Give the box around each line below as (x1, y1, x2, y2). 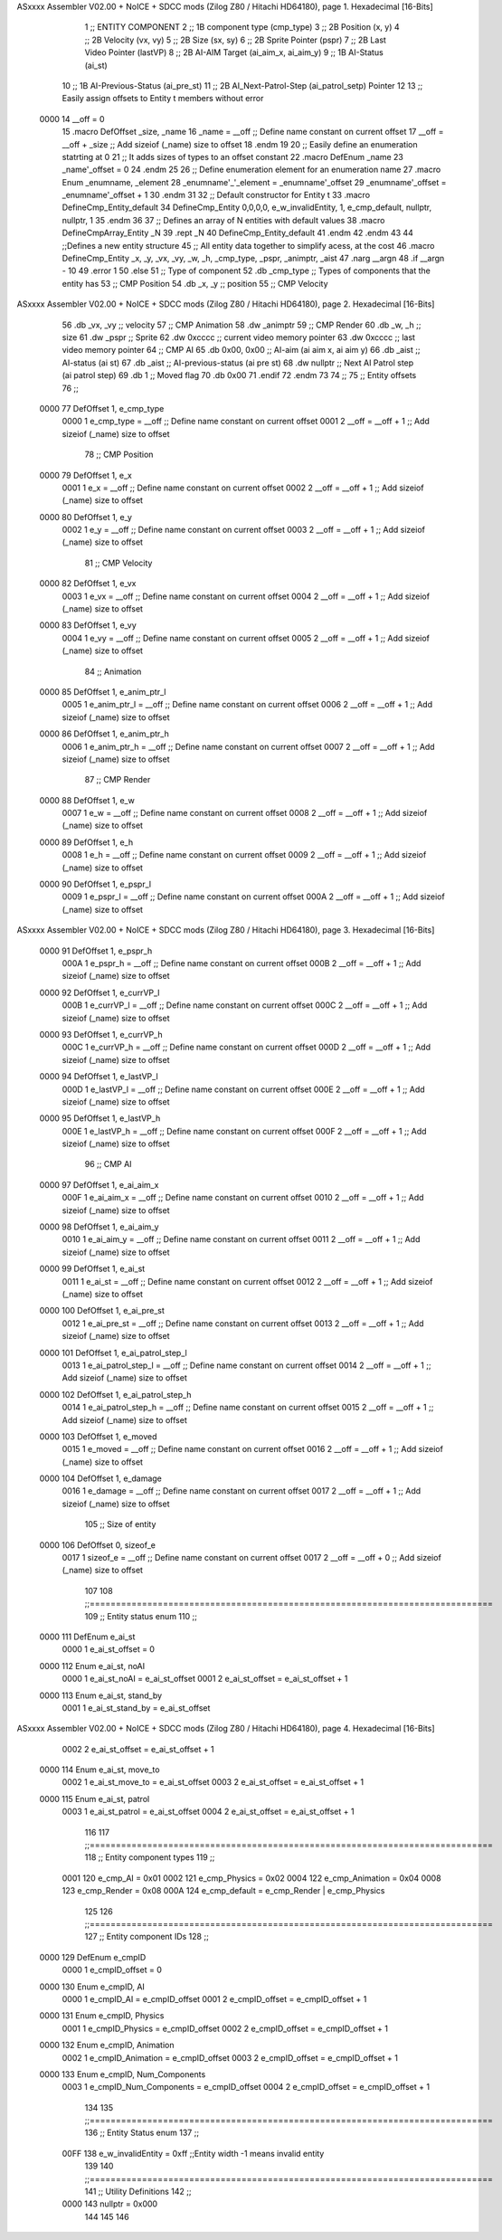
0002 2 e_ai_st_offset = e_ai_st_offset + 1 (62, 1743, 214, 1754)
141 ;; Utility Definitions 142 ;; (84, 2186, 192, 2197)
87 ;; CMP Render (84, 774, 151, 785)
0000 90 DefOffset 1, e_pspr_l (39, 878, 152, 890)
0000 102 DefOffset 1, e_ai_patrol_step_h (39, 1389, 192, 1400)
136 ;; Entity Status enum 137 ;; (84, 2127, 199, 2139)
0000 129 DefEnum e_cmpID (39, 1951, 147, 1962)
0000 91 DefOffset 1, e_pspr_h (39, 945, 153, 956)
